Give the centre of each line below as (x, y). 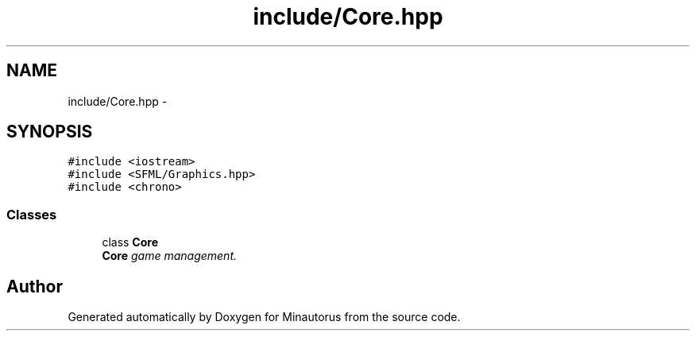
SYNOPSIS (50, 132)
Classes (32, 214)
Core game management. (170, 256)
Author (35, 286)
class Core (130, 242)
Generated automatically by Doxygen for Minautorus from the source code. (264, 317)
